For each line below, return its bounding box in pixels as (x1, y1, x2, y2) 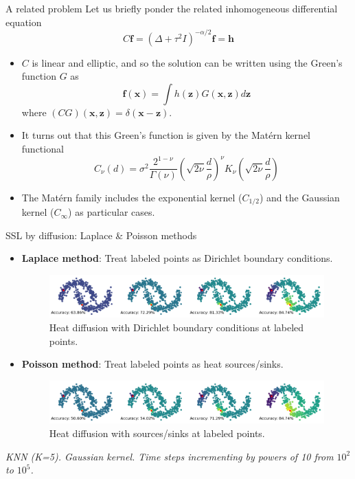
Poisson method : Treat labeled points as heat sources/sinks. (21, 357, 284, 371)
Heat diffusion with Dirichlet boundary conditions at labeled (49, 320, 304, 335)
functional (21, 142, 64, 156)
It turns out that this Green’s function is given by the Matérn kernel (21, 128, 310, 142)
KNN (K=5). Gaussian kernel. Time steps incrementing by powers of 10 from (5, 449, 334, 463)
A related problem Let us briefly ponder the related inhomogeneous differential (5, 1, 338, 15)
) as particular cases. (68, 205, 155, 219)
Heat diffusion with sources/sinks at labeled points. (49, 425, 265, 440)
